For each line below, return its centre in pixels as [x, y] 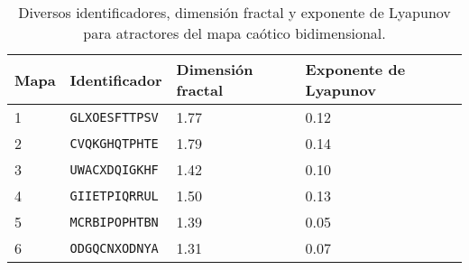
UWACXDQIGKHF [114, 169]
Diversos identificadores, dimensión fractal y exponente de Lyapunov [234, 12]
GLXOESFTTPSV [114, 117]
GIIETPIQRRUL [114, 196]
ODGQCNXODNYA [114, 248]
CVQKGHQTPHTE [114, 143]
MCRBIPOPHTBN [114, 222]
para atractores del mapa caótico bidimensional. [234, 33]
